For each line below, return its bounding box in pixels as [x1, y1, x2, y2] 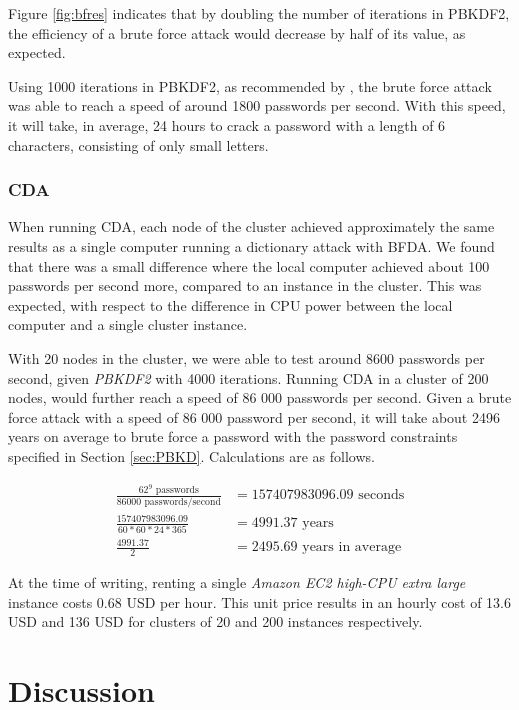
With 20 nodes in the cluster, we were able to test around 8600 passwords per [8, 347, 485, 368]
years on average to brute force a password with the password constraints [8, 426, 458, 447]
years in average [302, 540, 402, 555]
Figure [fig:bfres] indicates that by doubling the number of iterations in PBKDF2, [8, 3, 510, 23]
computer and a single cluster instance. [8, 314, 248, 335]
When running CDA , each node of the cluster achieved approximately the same [8, 216, 495, 237]
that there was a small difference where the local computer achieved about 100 [8, 255, 490, 276]
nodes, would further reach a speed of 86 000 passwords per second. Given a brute [8, 387, 512, 408]
